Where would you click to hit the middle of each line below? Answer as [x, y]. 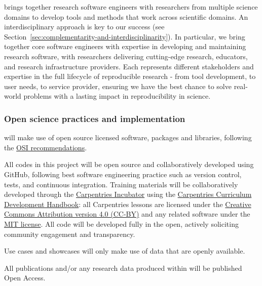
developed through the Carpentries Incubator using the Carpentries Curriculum [128, 194]
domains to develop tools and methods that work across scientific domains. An [126, 16]
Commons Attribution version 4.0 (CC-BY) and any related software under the [127, 214]
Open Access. [25, 278]
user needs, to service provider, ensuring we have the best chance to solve [118, 86]
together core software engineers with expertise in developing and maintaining [125, 46]
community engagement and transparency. [70, 234]
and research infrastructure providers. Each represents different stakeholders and [129, 66]
